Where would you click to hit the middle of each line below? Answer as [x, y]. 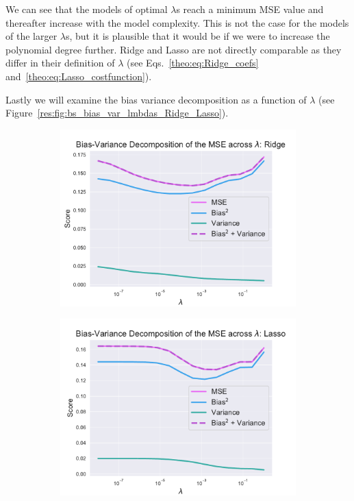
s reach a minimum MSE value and [250, 9]
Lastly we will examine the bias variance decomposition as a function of [156, 99]
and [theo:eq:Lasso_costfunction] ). [79, 76]
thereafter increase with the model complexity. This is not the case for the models [177, 22]
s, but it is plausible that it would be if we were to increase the [198, 36]
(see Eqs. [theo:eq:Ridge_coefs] [193, 63]
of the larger [31, 36]
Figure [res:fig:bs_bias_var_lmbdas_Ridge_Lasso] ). [117, 113]
